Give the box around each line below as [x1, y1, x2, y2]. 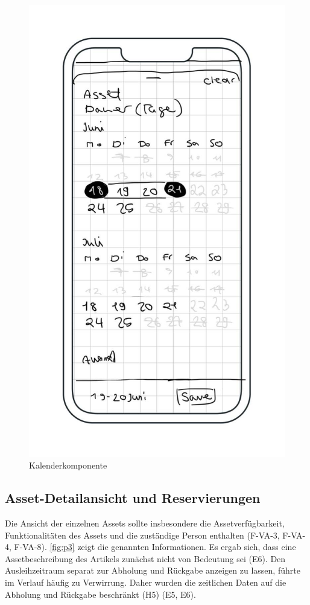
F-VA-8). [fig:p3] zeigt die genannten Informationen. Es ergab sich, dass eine [14, 540, 296, 553]
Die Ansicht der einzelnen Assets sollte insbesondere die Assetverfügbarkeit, [5, 516, 285, 529]
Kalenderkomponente [29, 459, 107, 472]
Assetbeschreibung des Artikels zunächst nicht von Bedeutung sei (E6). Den [5, 552, 286, 565]
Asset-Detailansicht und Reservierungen [5, 488, 261, 507]
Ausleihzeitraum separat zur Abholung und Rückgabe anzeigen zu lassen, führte [5, 564, 300, 577]
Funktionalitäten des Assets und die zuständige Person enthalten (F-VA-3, [5, 528, 280, 541]
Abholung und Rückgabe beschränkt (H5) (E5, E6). [5, 587, 196, 600]
